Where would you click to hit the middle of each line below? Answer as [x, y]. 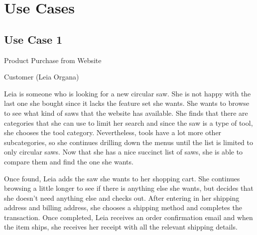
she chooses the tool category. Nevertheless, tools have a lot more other [113, 132]
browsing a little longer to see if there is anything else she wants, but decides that [129, 188]
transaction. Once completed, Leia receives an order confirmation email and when [128, 217]
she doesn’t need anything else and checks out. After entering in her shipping [122, 197]
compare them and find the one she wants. [69, 161]
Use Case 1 [33, 39]
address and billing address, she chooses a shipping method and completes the [123, 207]
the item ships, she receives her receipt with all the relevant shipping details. [121, 227]
